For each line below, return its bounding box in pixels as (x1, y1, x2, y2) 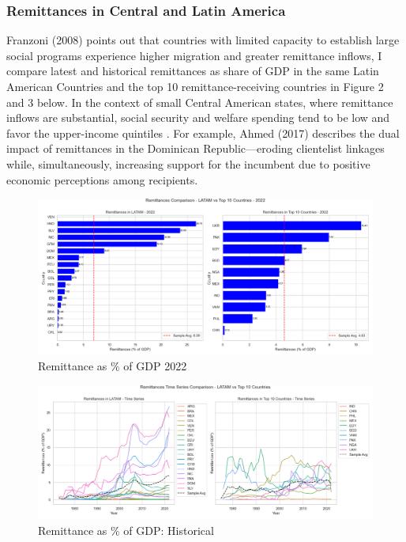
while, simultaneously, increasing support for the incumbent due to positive (6, 155, 370, 172)
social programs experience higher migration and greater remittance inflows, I (6, 47, 382, 63)
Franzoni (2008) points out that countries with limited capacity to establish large (6, 32, 400, 48)
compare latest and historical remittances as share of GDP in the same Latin (6, 63, 379, 79)
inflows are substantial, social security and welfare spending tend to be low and (6, 109, 390, 126)
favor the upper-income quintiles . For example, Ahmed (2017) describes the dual (6, 124, 400, 141)
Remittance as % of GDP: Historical (38, 521, 214, 538)
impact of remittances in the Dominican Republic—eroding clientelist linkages (6, 140, 385, 157)
